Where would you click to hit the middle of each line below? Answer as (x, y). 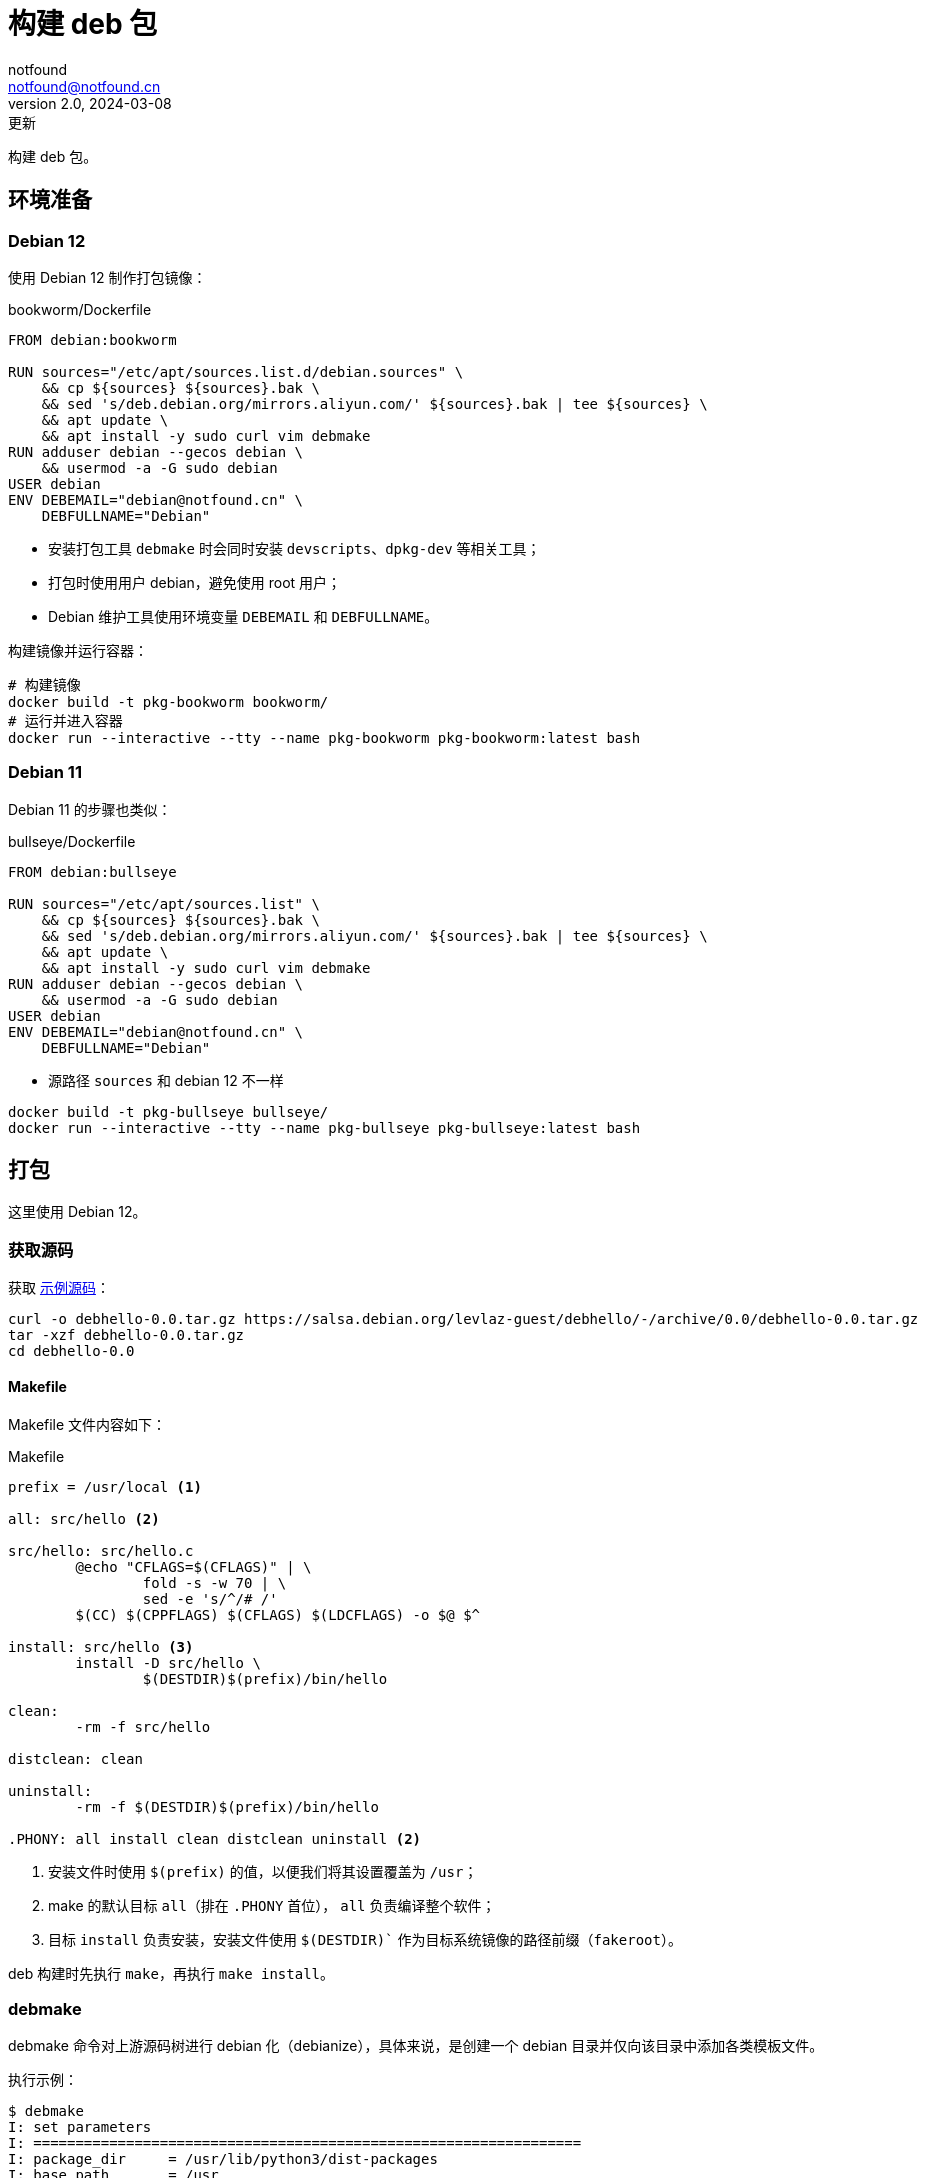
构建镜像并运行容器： (78, 650)
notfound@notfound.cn (84, 86)
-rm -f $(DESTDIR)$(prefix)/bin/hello (227, 1806)
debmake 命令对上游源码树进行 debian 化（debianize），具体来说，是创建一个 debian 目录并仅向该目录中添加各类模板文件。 (416, 2046)
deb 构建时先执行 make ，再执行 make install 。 (171, 1973)
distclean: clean (75, 1758)
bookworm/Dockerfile (80, 309)
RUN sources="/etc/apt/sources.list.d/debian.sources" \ (236, 371)
